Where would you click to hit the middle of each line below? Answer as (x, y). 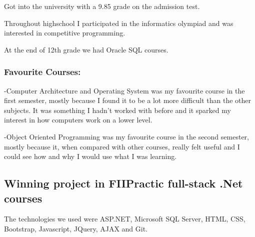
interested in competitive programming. (65, 33)
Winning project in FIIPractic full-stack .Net (123, 183)
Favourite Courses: (42, 72)
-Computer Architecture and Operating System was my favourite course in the (124, 90)
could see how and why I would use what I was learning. (90, 156)
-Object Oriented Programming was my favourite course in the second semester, (126, 136)
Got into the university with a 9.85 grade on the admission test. (102, 6)
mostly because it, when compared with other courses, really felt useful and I (122, 146)
